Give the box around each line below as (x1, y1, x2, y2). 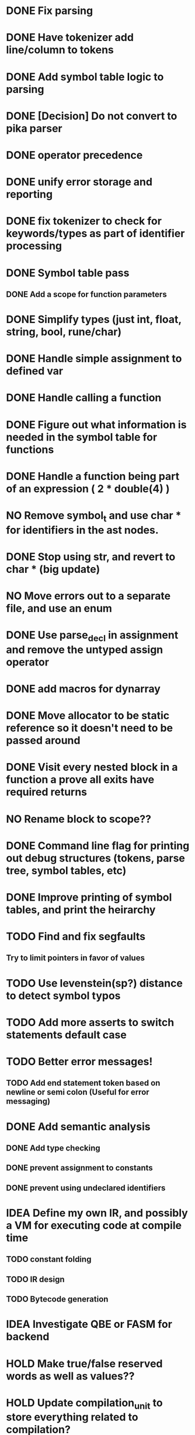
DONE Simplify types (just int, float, (6, 313, 182, 326)
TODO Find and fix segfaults (6, 930, 146, 943)
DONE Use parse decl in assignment (6, 629, 179, 644)
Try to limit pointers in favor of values (6, 953, 145, 963)
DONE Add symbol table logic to (6, 70, 164, 83)
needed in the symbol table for (6, 430, 158, 444)
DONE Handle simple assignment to (6, 352, 182, 365)
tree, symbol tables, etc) (6, 864, 127, 877)
